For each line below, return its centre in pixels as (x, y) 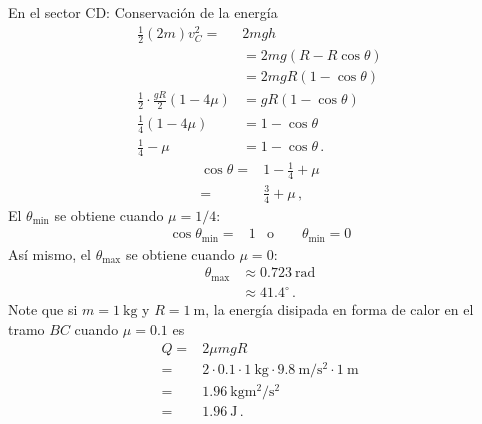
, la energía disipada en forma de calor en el (339, 309)
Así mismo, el (49, 253)
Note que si (43, 309)
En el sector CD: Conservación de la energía (143, 12)
